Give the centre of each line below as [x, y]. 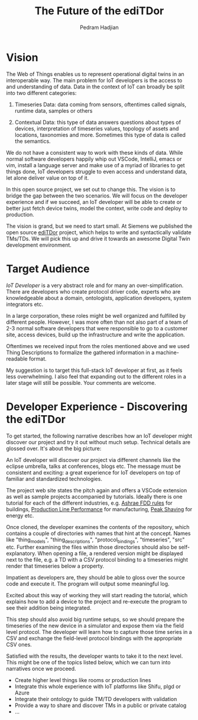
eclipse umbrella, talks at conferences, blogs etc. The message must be [94, 466]
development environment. [39, 245]
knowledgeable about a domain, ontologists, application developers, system [99, 298]
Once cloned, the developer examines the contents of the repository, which [98, 527]
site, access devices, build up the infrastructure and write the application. [95, 334]
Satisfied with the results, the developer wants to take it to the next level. [95, 656]
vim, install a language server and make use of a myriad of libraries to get [95, 165]
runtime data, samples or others [53, 110]
